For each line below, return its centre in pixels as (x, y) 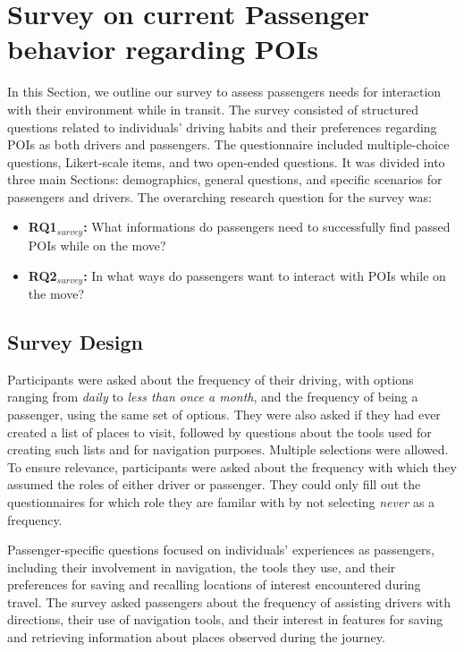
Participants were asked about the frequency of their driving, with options (211, 379)
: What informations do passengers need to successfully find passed (267, 227)
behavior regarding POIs (163, 49)
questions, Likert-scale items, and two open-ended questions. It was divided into (226, 161)
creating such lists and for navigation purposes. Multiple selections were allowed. (228, 449)
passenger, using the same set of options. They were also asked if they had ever (224, 414)
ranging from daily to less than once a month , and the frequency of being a (213, 397)
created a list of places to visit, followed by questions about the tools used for (219, 432)
